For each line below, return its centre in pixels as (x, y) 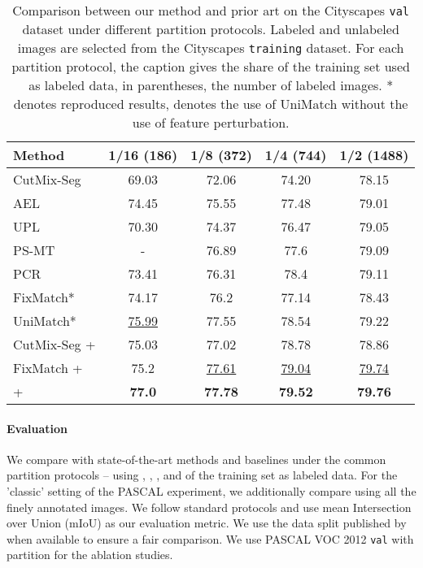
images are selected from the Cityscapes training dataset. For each (211, 48)
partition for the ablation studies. (90, 555)
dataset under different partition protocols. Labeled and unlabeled (211, 29)
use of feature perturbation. (211, 122)
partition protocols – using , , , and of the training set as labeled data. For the (202, 475)
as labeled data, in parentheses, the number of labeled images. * (211, 85)
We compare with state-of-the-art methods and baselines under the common (196, 459)
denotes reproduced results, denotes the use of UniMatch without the (211, 104)
